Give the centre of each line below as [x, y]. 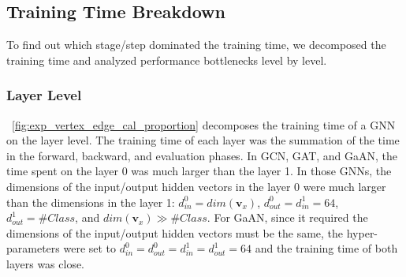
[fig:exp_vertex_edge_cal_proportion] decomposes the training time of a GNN [204, 124]
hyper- [362, 232]
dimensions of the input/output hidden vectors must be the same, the [175, 232]
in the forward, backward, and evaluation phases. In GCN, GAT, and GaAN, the [202, 155]
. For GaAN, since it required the [287, 217]
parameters [33, 248]
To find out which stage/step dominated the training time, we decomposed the [196, 45]
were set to [90, 248]
